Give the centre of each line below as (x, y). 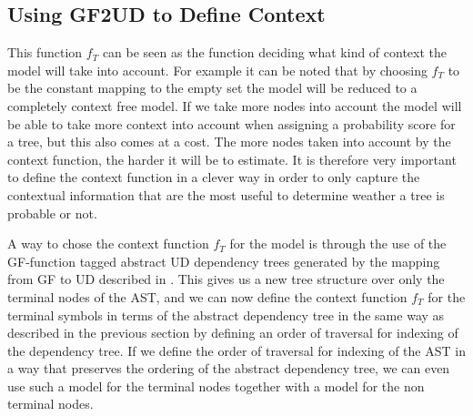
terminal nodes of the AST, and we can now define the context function (207, 296)
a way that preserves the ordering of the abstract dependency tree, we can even (229, 368)
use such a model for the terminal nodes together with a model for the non (216, 386)
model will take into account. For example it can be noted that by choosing (217, 70)
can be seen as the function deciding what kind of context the (275, 52)
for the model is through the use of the (338, 244)
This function (45, 52)
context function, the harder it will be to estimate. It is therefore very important (232, 159)
